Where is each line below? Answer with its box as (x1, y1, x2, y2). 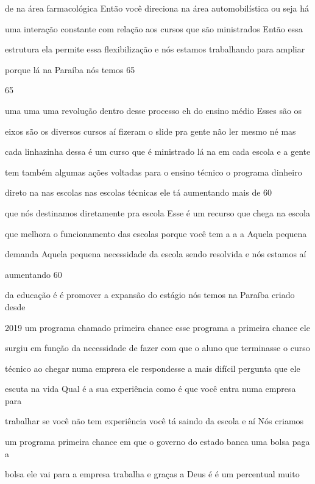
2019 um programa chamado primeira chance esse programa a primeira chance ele (5, 321, 310, 333)
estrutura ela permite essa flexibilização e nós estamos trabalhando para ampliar (5, 43, 305, 55)
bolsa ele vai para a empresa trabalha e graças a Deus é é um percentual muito (5, 468, 300, 480)
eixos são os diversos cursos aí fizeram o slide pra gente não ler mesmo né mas (5, 124, 296, 137)
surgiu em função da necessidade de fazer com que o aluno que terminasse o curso (5, 341, 310, 354)
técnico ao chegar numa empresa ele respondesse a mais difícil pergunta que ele (5, 361, 300, 374)
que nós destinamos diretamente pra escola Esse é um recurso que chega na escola (5, 206, 310, 219)
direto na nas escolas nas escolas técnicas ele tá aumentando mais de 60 (5, 186, 272, 199)
